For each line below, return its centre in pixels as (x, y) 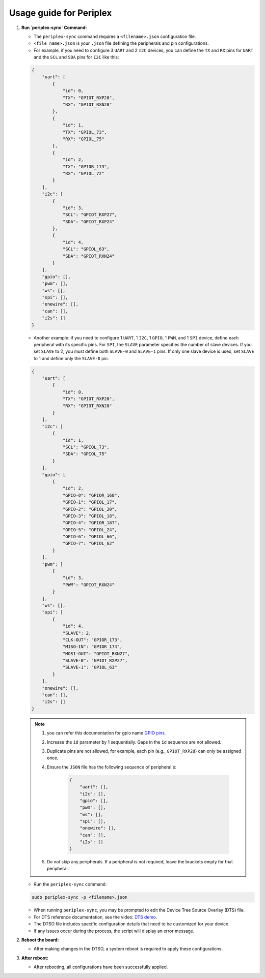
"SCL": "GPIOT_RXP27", (90, 215)
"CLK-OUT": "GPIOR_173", (93, 640)
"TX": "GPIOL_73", (85, 132)
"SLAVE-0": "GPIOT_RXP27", (95, 661)
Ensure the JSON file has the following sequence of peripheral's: (112, 767)
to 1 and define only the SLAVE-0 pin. (71, 358)
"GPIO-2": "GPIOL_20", (90, 509)
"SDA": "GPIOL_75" (85, 454)
